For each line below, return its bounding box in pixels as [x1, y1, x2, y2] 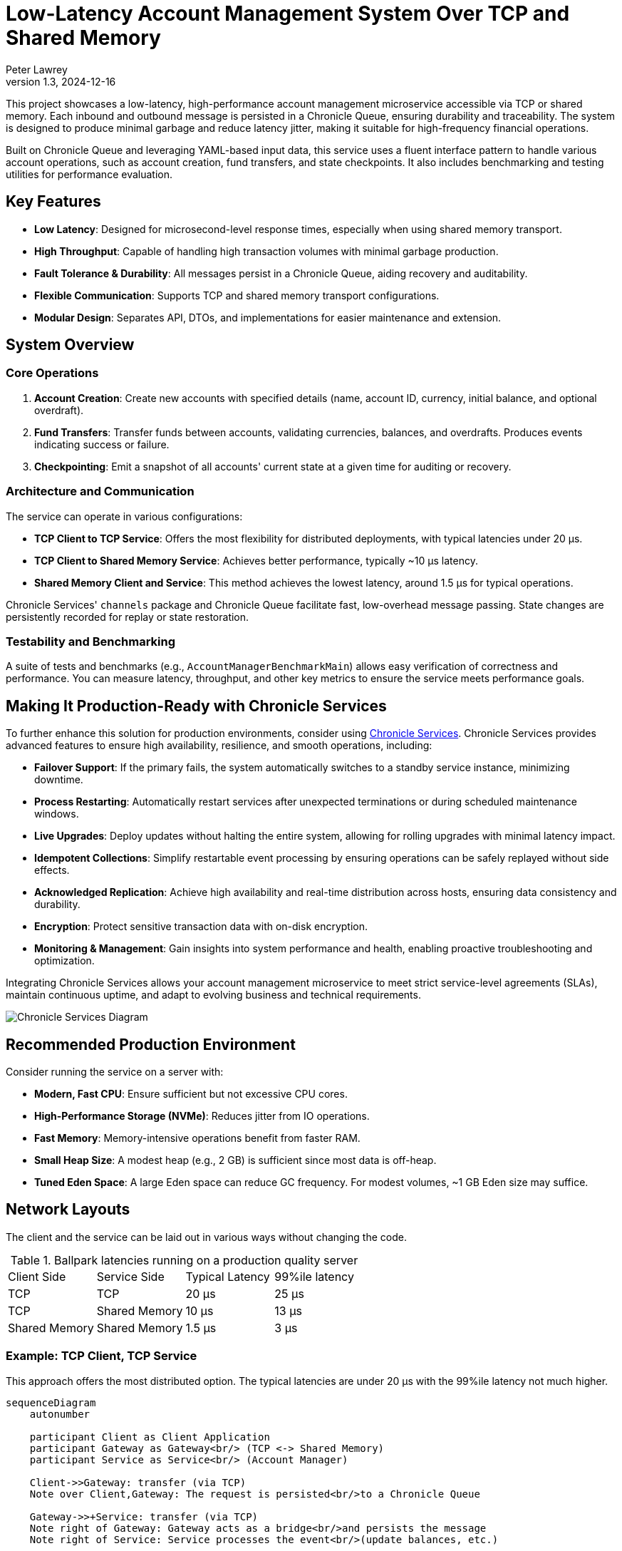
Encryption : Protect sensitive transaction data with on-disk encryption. [34, 920, 368, 933]
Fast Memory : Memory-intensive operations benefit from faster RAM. [34, 1132, 361, 1144]
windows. [34, 808, 79, 820]
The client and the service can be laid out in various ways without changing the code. [6, 1230, 407, 1243]
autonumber [29, 1408, 90, 1420]
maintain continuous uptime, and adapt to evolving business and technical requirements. [6, 989, 421, 1001]
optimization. [34, 954, 95, 967]
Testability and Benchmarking [6, 634, 176, 649]
